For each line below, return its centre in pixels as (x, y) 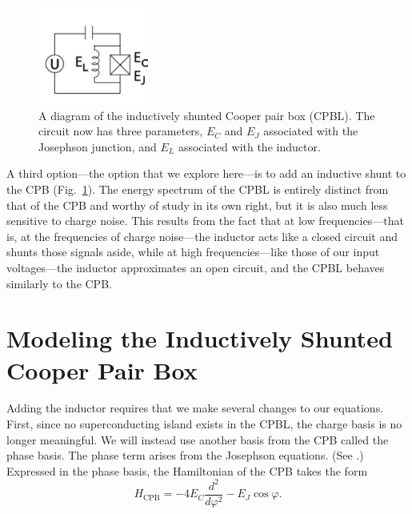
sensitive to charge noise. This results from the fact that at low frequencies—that (205, 221)
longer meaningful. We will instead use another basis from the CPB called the (198, 439)
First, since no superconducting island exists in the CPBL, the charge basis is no (204, 424)
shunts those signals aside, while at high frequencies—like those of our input (193, 252)
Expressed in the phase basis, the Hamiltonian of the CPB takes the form (187, 470)
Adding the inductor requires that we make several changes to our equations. (195, 408)
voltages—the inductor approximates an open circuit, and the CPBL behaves (196, 267)
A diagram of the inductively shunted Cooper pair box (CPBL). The (207, 115)
